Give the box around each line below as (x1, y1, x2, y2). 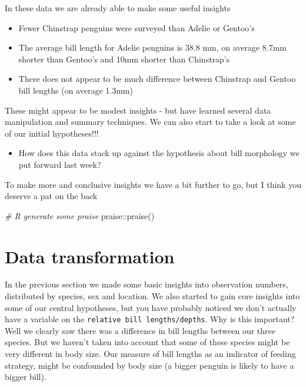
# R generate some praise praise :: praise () (5, 209, 155, 221)
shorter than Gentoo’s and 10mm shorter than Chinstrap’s (18, 52, 230, 65)
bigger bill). (5, 371, 46, 383)
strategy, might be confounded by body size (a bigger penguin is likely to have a (5, 359, 294, 371)
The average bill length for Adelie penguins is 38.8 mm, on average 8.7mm (18, 41, 287, 54)
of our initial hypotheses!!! (5, 127, 99, 139)
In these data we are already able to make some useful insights (5, 2, 231, 14)
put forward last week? (18, 158, 101, 170)
